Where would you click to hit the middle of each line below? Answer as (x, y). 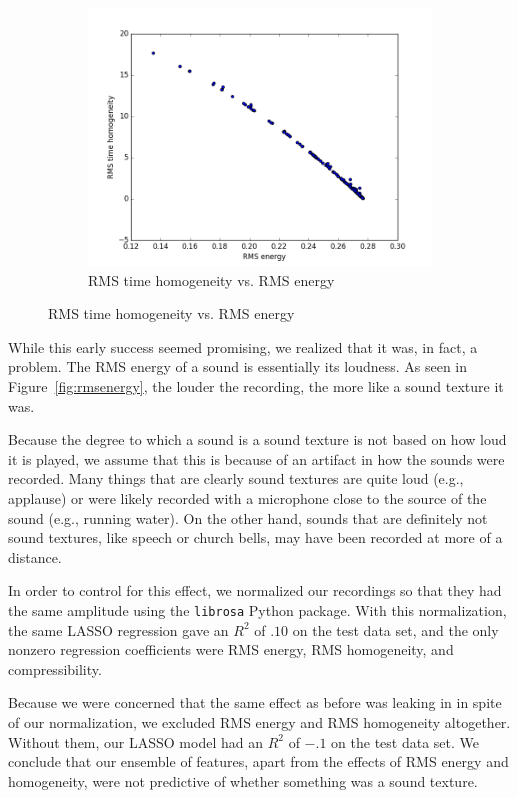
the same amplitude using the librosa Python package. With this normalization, (257, 609)
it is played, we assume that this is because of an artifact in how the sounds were (256, 458)
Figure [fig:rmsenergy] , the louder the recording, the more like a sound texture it (256, 385)
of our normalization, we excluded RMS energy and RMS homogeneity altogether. (259, 721)
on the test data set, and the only (395, 629)
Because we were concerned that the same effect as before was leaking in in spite (255, 702)
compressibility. (55, 668)
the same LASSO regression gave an (118, 629)
